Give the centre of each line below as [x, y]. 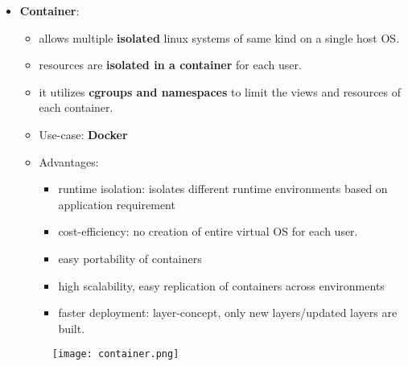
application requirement [117, 204]
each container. [76, 107]
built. [72, 328]
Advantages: [69, 161]
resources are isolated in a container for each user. [170, 65]
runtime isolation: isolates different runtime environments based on [223, 189]
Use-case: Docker [83, 134]
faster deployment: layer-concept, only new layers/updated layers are [228, 313]
